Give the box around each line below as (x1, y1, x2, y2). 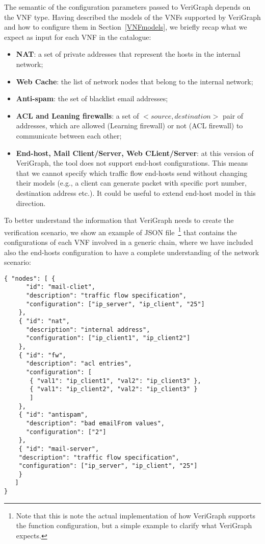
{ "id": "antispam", (18, 411, 88, 419)
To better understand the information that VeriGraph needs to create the (4, 215, 234, 225)
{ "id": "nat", (18, 318, 70, 325)
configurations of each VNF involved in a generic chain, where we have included (4, 236, 253, 247)
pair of (222, 110, 244, 121)
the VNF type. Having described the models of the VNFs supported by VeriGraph (4, 11, 261, 22)
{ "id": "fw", (18, 351, 66, 359)
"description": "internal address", (25, 326, 150, 333)
